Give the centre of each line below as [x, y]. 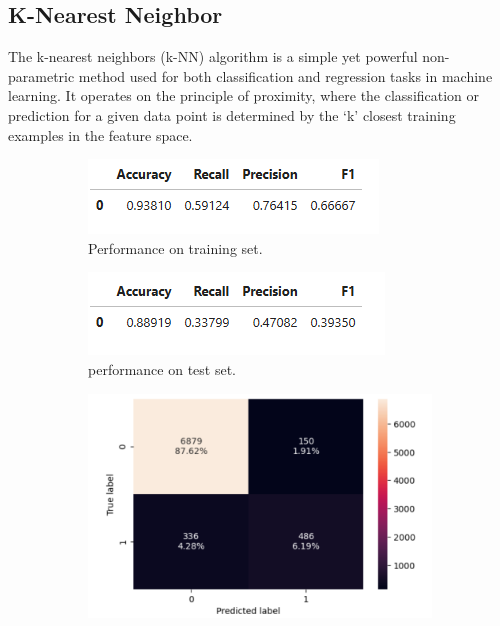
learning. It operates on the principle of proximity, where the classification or [244, 95]
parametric [41, 75]
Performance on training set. [175, 247]
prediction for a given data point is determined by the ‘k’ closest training [232, 114]
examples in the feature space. [100, 134]
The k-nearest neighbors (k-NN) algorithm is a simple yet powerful [213, 56]
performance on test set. [162, 368]
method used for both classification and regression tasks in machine [285, 75]
